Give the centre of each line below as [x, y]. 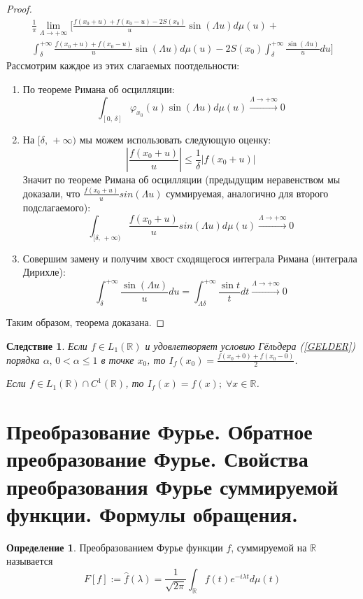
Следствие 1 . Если [47, 345]
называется [30, 561]
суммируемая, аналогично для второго [247, 193]
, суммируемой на [269, 547]
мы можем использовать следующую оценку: [175, 140]
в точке [118, 359]
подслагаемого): [57, 207]
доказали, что [51, 193]
